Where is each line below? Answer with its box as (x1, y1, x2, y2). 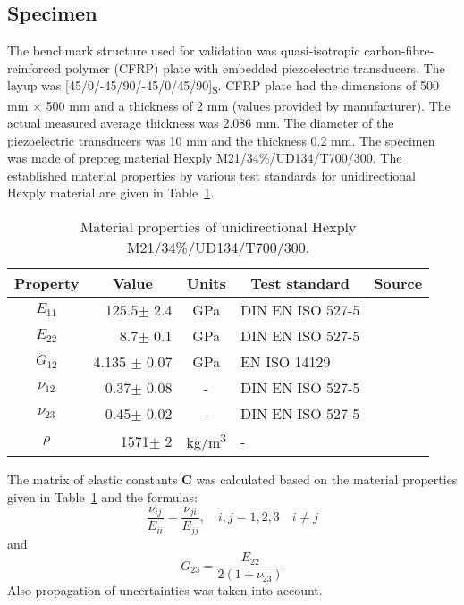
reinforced (7, 58, 62, 77)
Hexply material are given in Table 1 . (7, 183, 215, 202)
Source (374, 273, 423, 294)
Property (14, 273, 80, 294)
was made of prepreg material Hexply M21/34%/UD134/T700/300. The (7, 148, 402, 167)
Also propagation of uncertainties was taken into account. (7, 581, 323, 600)
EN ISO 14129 (240, 351, 331, 373)
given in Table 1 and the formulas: (7, 488, 198, 506)
